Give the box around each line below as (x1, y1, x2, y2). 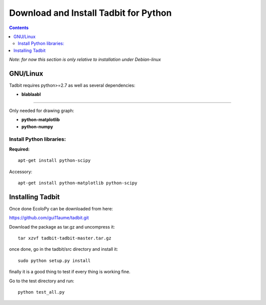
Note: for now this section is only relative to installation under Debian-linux (9, 57, 161, 63)
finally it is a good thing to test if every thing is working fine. (9, 269, 131, 275)
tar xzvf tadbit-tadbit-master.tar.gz (18, 235, 112, 241)
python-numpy (21, 123, 54, 129)
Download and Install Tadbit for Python (9, 7, 172, 18)
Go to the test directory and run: (9, 278, 74, 284)
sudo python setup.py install (18, 258, 91, 264)
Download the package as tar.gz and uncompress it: (9, 224, 115, 229)
